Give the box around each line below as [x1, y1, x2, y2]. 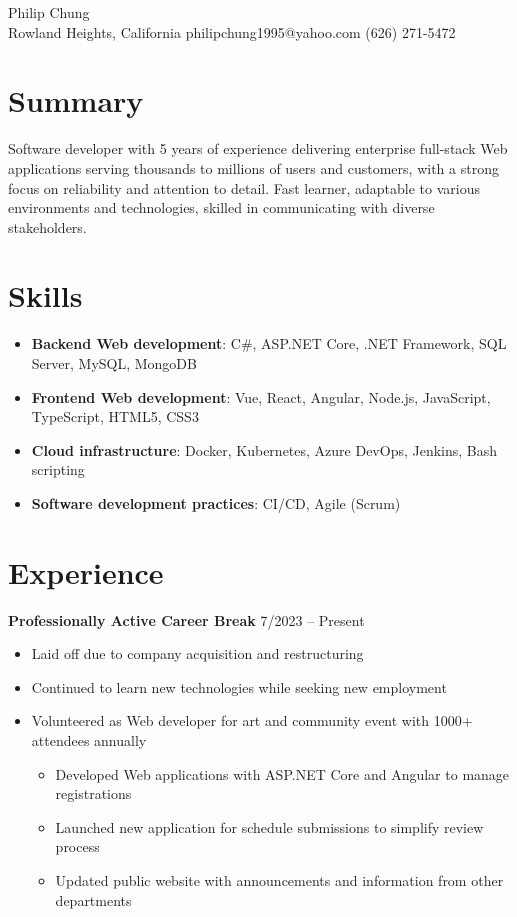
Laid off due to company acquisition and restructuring [31, 643, 364, 664]
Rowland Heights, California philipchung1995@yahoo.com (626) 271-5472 [8, 21, 456, 42]
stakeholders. [8, 216, 87, 237]
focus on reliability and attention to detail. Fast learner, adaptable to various [8, 177, 480, 198]
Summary [8, 80, 144, 121]
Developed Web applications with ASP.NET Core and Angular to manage [55, 763, 510, 784]
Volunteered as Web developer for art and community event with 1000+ [31, 710, 473, 731]
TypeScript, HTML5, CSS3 [31, 406, 199, 427]
